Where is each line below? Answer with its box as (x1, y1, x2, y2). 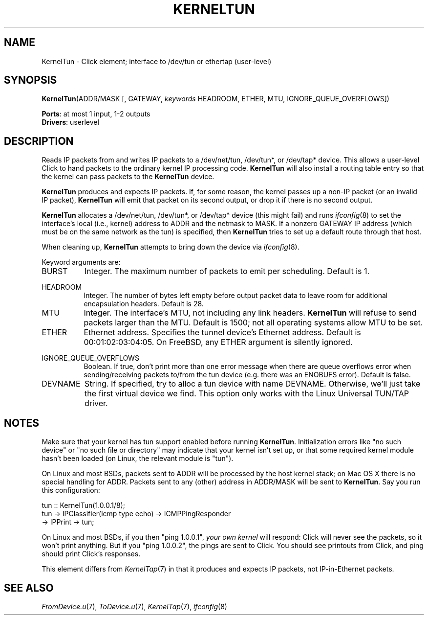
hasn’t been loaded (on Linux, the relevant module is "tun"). (42, 454, 234, 463)
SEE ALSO (4, 581, 54, 594)
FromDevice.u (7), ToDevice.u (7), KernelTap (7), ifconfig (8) (42, 602, 227, 611)
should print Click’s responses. (42, 550, 141, 558)
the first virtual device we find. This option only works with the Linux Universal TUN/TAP (85, 389, 409, 399)
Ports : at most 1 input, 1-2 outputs (42, 110, 150, 118)
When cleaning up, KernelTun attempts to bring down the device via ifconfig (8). (42, 243, 300, 252)
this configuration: (42, 486, 100, 495)
